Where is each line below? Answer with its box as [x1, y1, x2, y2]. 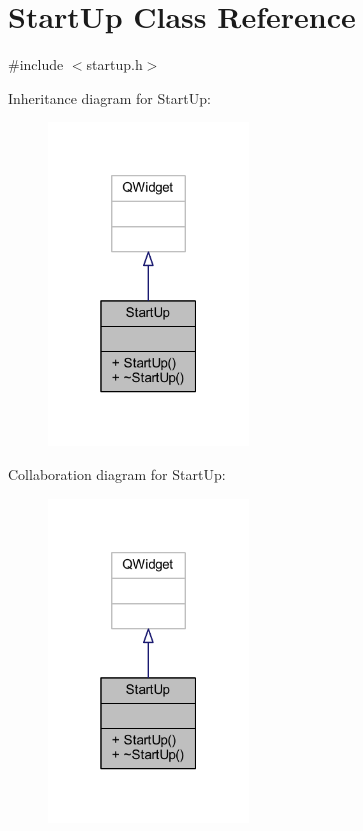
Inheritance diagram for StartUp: [8, 87, 211, 108]
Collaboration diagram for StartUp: [8, 463, 226, 484]
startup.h [86, 54, 143, 75]
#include [8, 54, 64, 75]
